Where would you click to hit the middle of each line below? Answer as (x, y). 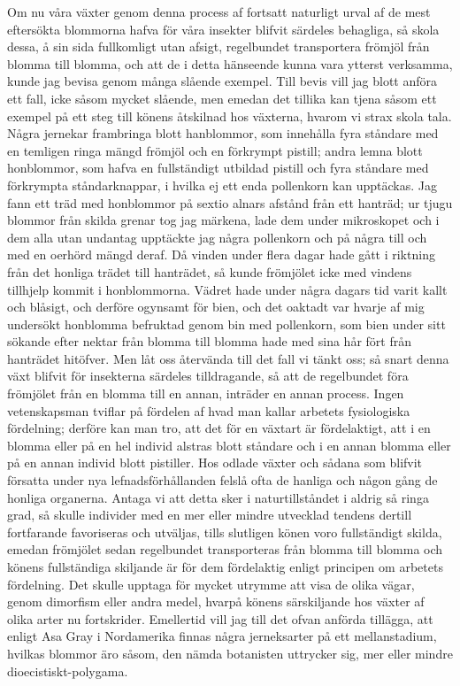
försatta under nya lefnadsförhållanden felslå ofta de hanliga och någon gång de (222, 480)
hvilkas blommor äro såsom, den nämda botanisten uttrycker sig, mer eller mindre (230, 653)
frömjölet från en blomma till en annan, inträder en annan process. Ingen (206, 393)
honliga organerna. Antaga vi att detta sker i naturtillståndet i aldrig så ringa (218, 497)
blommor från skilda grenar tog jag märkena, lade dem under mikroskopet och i (223, 220)
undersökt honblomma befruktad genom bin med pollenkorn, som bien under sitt (226, 324)
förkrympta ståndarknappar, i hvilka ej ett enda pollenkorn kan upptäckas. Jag (222, 185)
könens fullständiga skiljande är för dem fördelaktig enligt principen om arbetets (225, 567)
